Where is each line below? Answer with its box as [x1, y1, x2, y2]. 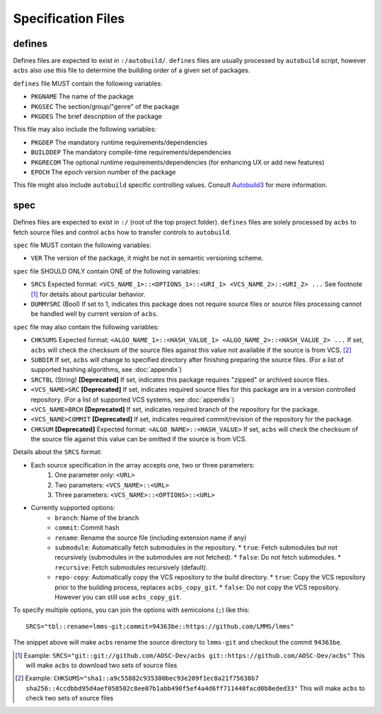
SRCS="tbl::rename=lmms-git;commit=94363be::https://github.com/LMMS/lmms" [25, 622, 294, 630]
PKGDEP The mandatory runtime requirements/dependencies [30, 138, 208, 147]
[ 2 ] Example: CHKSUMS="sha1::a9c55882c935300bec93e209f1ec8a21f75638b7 [15, 674, 260, 683]
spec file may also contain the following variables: [13, 322, 159, 331]
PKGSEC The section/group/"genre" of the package [30, 102, 180, 110]
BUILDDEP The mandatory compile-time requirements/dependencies [30, 148, 231, 157]
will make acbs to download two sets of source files [25, 661, 178, 669]
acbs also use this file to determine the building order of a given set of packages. [13, 66, 250, 74]
